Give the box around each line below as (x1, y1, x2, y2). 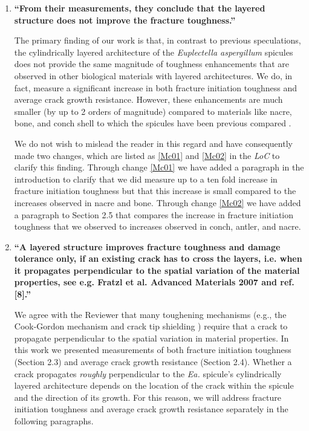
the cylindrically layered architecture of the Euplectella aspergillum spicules (14, 45, 293, 58)
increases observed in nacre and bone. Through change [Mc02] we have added (14, 196, 301, 209)
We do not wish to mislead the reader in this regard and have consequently (14, 137, 293, 149)
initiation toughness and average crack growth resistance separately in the (14, 403, 288, 415)
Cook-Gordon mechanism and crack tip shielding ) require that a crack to (14, 320, 288, 332)
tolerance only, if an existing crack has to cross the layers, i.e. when (14, 252, 302, 265)
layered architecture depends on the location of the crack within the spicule (14, 379, 294, 392)
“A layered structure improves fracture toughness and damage (14, 240, 281, 253)
